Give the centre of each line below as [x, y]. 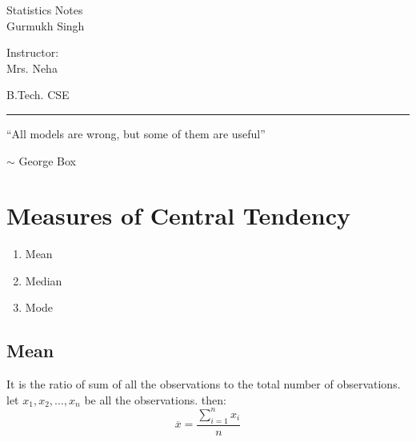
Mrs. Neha [32, 68]
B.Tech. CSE [38, 95]
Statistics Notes [45, 10]
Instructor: [33, 52]
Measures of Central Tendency [179, 215]
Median [44, 280]
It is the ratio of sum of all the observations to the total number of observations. [204, 384]
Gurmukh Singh [46, 25]
